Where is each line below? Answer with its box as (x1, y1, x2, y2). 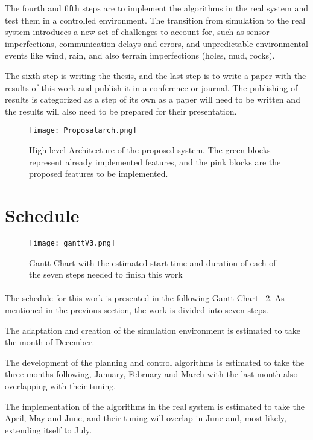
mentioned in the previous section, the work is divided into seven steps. (5, 303, 268, 316)
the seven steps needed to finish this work (29, 268, 183, 281)
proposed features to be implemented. (29, 167, 168, 180)
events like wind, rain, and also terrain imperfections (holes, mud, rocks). (5, 49, 275, 62)
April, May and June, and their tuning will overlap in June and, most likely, (5, 412, 286, 424)
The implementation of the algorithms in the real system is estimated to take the (5, 400, 305, 412)
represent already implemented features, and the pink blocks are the (29, 155, 281, 168)
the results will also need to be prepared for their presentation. (5, 104, 237, 117)
